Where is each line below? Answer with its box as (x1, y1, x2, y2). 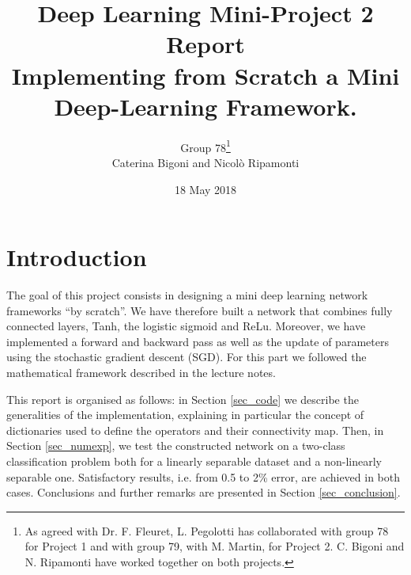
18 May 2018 (174, 181, 237, 197)
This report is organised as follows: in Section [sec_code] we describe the (6, 390, 359, 407)
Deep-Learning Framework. (54, 89, 357, 122)
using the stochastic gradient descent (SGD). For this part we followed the (6, 348, 367, 365)
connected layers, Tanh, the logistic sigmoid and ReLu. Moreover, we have (6, 318, 366, 334)
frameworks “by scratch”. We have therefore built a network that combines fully (6, 302, 393, 318)
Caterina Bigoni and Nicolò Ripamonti (111, 154, 300, 170)
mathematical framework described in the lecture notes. (6, 364, 276, 381)
